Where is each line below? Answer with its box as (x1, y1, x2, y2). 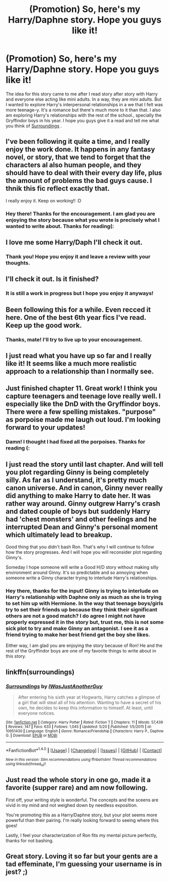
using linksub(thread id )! (6, 761, 46, 767)
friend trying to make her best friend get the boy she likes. (6, 631, 150, 638)
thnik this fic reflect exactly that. (6, 184, 110, 193)
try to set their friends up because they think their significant (6, 606, 157, 613)
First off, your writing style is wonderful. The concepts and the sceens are (6, 797, 158, 803)
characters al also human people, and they (6, 161, 142, 169)
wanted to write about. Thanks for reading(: (6, 223, 114, 230)
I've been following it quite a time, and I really (6, 137, 150, 146)
